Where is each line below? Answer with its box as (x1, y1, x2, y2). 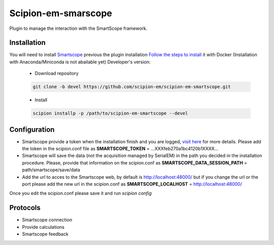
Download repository (35, 70, 79, 76)
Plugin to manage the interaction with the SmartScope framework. (9, 25, 148, 31)
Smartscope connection (22, 217, 73, 223)
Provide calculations (22, 224, 64, 230)
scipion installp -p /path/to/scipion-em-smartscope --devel (32, 110, 188, 116)
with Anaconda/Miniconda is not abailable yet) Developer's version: (9, 59, 151, 65)
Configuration (9, 125, 55, 134)
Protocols (9, 203, 41, 212)
